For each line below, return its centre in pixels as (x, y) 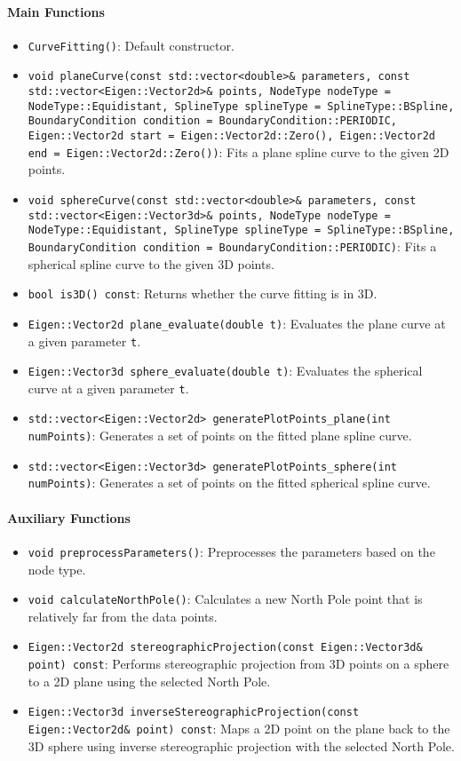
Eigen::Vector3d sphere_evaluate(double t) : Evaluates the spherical (225, 371)
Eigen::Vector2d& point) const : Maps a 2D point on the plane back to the (239, 728)
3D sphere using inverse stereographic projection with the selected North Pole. (241, 745)
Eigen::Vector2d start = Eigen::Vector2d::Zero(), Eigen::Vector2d (231, 136)
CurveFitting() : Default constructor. (131, 45)
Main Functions (56, 11)
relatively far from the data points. (123, 616)
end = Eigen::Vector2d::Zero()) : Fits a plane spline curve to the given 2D (238, 151)
